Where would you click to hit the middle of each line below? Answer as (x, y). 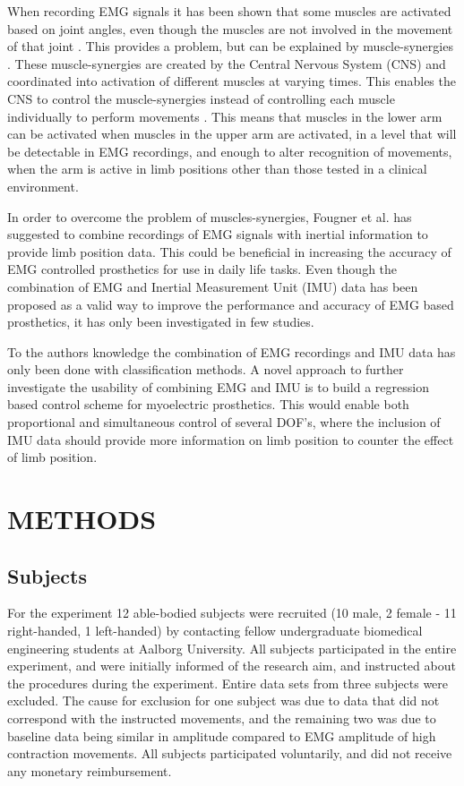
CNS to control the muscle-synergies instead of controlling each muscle (201, 98)
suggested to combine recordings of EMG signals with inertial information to (218, 234)
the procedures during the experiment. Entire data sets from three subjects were (228, 683)
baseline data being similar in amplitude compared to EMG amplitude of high (222, 735)
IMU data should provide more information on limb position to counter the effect (231, 439)
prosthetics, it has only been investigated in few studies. (161, 322)
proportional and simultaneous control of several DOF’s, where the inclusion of (224, 422)
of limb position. (52, 457)
